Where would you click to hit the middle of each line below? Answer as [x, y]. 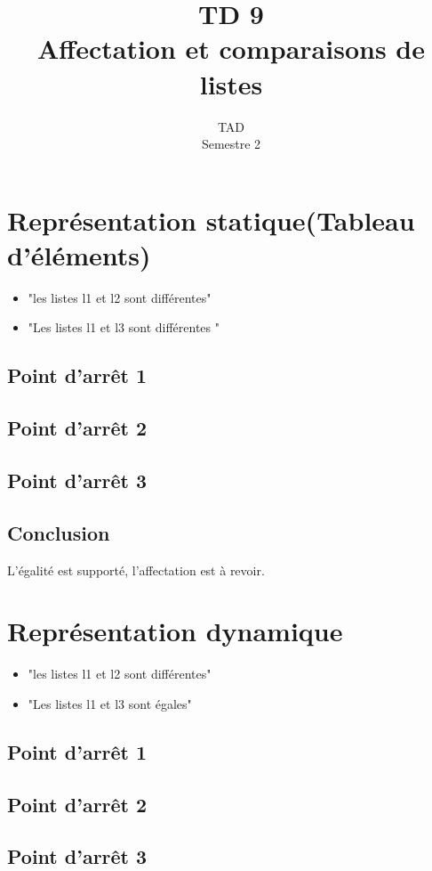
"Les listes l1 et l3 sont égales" [110, 703]
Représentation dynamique [175, 631]
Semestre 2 [231, 144]
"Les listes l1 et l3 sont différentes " [124, 327]
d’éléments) [79, 254]
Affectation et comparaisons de [231, 49]
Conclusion [59, 532]
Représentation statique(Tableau [211, 220]
